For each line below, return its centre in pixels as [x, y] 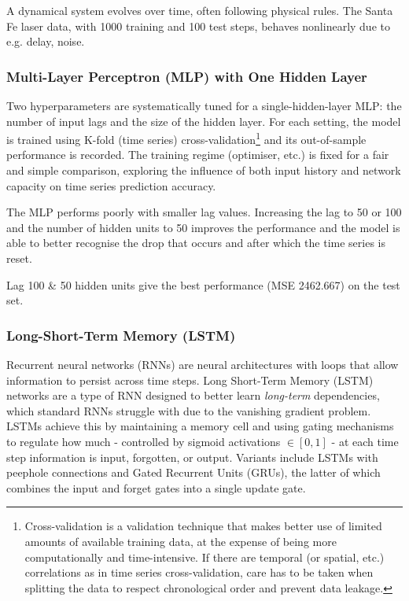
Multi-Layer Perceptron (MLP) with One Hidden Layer [187, 76]
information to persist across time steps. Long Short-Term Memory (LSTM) [190, 380]
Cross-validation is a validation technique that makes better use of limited [203, 526]
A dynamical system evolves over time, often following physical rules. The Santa [200, 10]
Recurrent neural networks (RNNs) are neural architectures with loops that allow [203, 364]
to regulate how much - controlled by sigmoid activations [144, 441]
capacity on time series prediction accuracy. [111, 185]
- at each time [365, 441]
